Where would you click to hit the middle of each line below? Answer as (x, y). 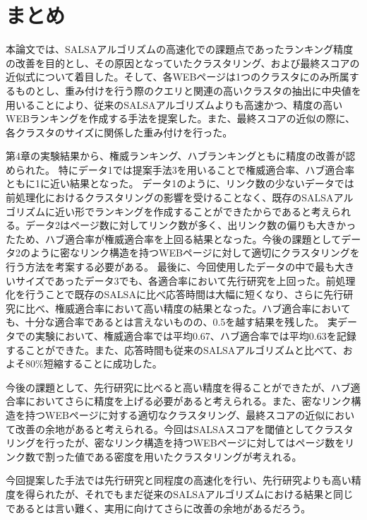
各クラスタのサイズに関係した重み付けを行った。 (119, 132)
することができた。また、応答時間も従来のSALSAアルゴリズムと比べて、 (174, 349)
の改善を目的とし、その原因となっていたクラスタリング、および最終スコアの (183, 63)
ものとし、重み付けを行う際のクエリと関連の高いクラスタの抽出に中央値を (188, 90)
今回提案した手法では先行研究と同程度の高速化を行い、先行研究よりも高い (179, 480)
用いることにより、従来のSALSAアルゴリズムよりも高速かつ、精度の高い (174, 104)
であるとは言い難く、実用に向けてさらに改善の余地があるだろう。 (158, 508)
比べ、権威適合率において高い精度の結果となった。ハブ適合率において (188, 308)
